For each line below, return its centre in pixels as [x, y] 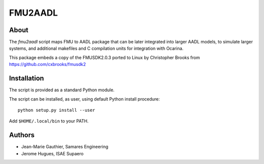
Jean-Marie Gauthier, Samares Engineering [65, 147]
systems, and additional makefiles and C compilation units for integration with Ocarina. [96, 48]
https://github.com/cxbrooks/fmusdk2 [47, 64]
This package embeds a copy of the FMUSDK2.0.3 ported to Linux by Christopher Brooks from [104, 57]
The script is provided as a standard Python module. [62, 90]
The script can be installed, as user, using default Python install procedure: [84, 99]
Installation [26, 78]
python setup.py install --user [56, 110]
